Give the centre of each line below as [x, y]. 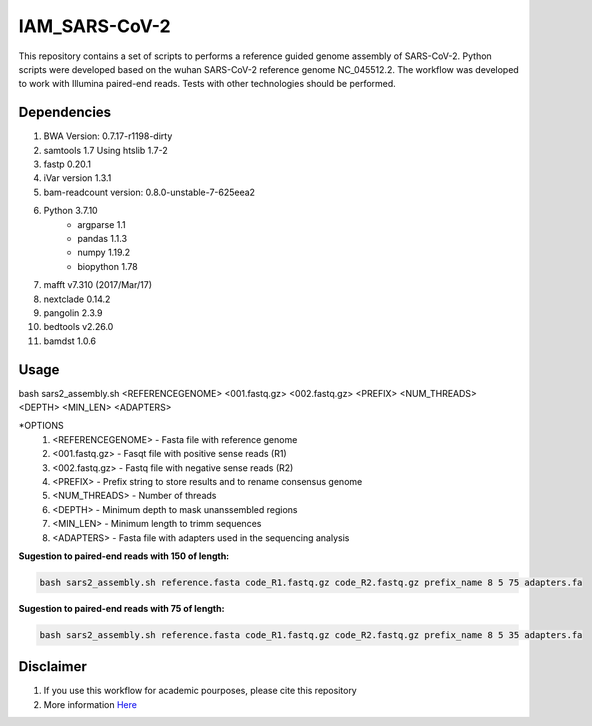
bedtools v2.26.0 [78, 327]
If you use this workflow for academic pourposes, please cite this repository [200, 691]
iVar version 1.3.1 [77, 178]
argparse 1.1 [102, 224]
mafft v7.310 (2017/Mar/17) [98, 285]
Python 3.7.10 [71, 211]
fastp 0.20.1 [67, 164]
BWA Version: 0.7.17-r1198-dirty [108, 136]
